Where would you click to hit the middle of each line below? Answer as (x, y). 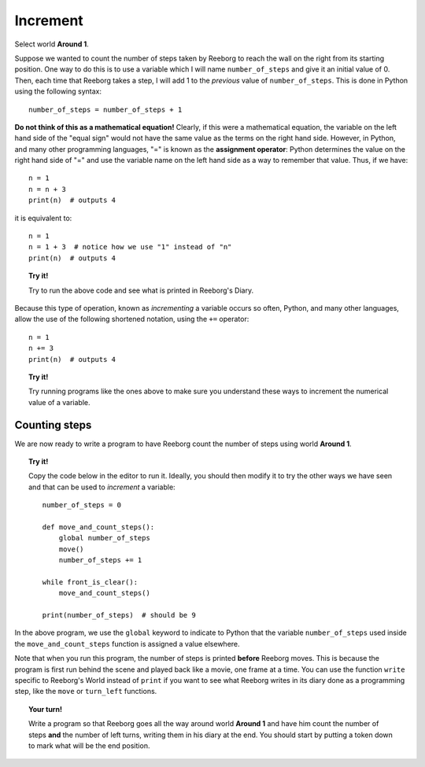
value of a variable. (59, 402)
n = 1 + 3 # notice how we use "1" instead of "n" (130, 247)
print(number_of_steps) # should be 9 (119, 615)
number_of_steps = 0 (82, 505)
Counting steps (53, 425)
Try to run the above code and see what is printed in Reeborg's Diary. (141, 290)
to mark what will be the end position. (89, 745)
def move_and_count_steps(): (98, 527)
